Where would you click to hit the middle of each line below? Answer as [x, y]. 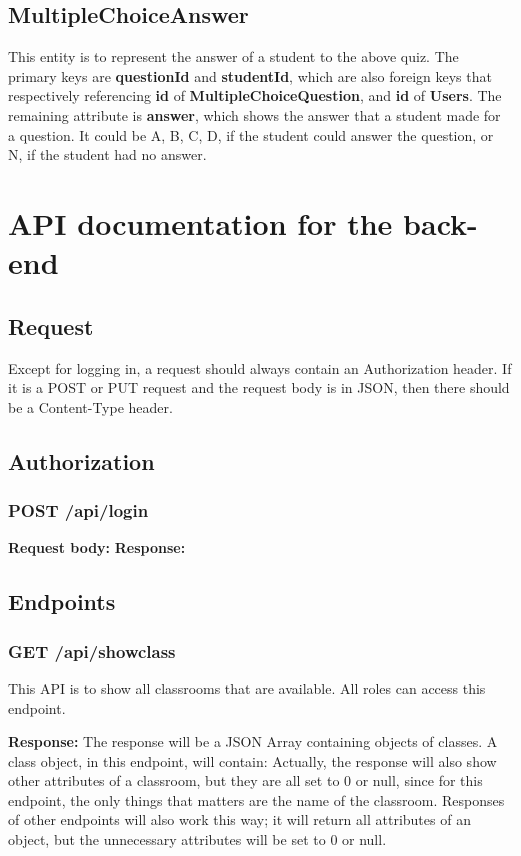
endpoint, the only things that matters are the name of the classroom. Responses [256, 799]
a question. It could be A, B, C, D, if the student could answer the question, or [251, 134]
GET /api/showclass [92, 650]
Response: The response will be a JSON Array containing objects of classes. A [253, 741]
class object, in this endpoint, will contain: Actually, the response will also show [252, 760]
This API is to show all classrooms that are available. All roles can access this [247, 687]
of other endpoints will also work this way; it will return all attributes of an [239, 819]
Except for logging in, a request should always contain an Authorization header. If [260, 367]
